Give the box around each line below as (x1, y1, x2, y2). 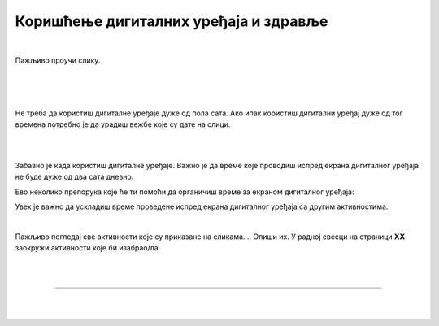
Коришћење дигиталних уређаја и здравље (15, 12, 328, 30)
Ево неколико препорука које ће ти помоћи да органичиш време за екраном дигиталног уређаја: (15, 187, 354, 197)
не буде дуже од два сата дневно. (15, 172, 134, 182)
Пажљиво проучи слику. (15, 55, 101, 65)
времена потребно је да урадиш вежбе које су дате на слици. (15, 119, 231, 129)
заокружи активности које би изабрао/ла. (15, 243, 161, 253)
